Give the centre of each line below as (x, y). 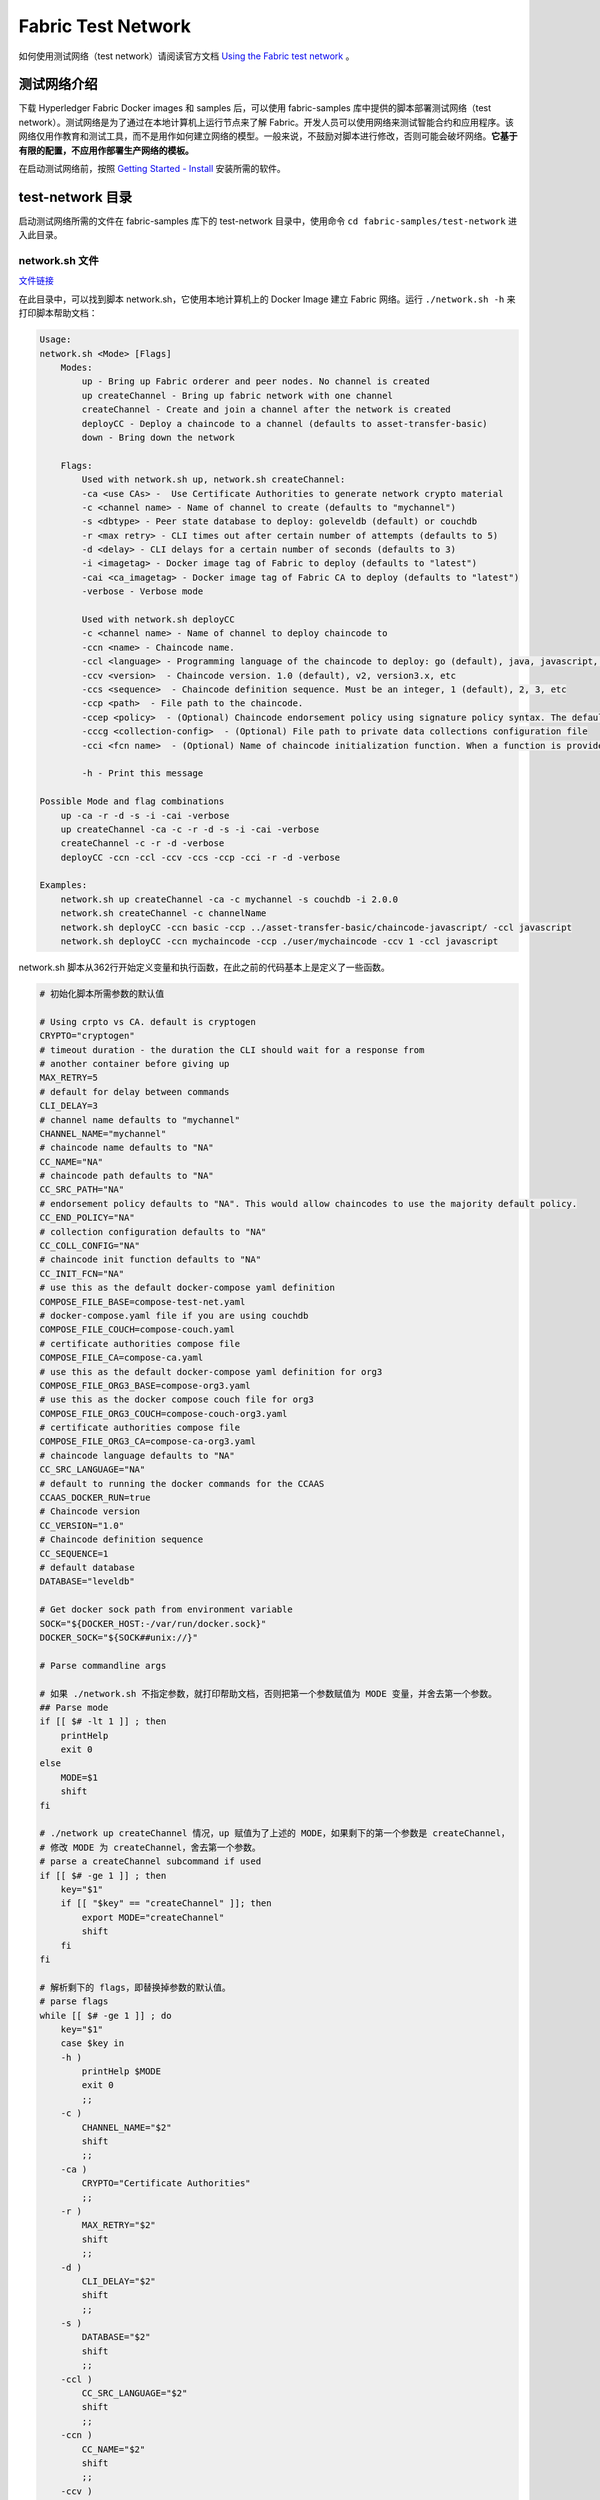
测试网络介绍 (58, 84)
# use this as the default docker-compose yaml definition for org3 (211, 1371)
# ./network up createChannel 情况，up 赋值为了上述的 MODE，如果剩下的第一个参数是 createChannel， (274, 1833)
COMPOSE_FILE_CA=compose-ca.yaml (121, 1358)
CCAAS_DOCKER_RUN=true (95, 1498)
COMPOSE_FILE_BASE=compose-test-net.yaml (142, 1301)
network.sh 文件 (58, 261)
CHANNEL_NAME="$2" (126, 2127)
